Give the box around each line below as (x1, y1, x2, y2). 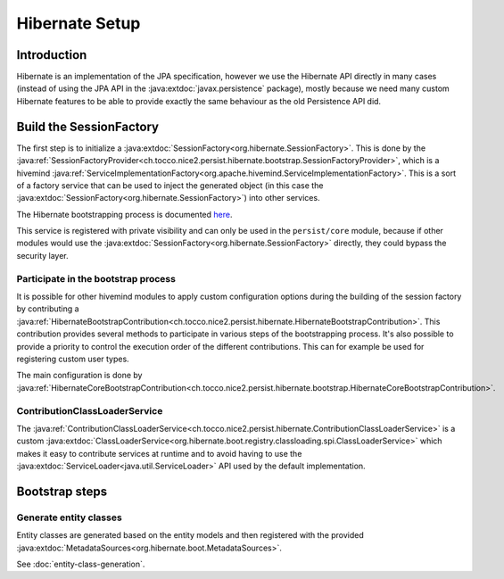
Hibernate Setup (16, 13, 141, 33)
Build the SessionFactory (16, 119, 160, 134)
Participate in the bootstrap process (16, 272, 176, 285)
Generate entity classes (16, 511, 122, 524)
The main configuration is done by (16, 370, 143, 381)
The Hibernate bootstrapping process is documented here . (16, 209, 233, 219)
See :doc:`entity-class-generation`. (16, 558, 145, 569)
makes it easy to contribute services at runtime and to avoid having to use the (16, 448, 302, 459)
